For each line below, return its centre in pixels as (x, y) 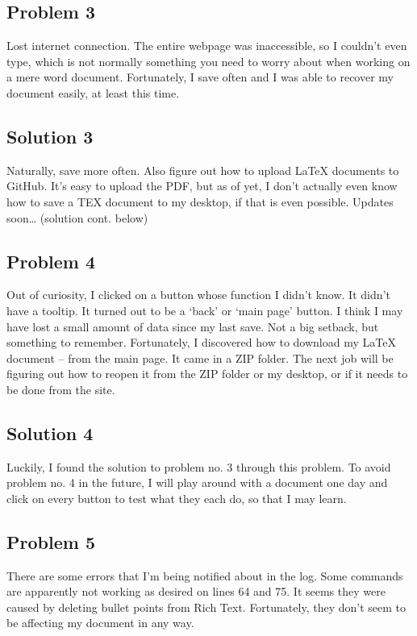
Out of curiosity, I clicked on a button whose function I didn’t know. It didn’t (198, 295)
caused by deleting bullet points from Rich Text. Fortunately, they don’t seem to (206, 607)
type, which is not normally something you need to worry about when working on (208, 61)
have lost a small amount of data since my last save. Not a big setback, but (193, 326)
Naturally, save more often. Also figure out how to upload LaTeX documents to (203, 170)
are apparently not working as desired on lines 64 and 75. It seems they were (196, 591)
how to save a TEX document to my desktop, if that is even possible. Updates (200, 201)
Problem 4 (51, 261)
